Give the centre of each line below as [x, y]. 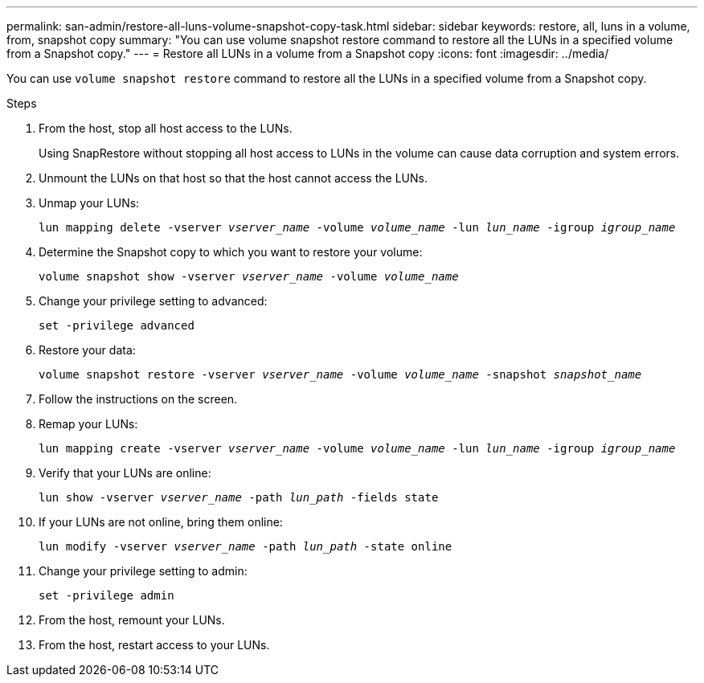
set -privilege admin [106, 595]
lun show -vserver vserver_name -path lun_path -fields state [239, 497]
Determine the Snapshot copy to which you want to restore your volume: [231, 252]
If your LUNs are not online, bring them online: [161, 522]
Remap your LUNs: [88, 424]
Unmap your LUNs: [89, 203]
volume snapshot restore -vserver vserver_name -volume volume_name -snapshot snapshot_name [340, 374]
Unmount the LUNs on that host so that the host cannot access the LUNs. [233, 178]
